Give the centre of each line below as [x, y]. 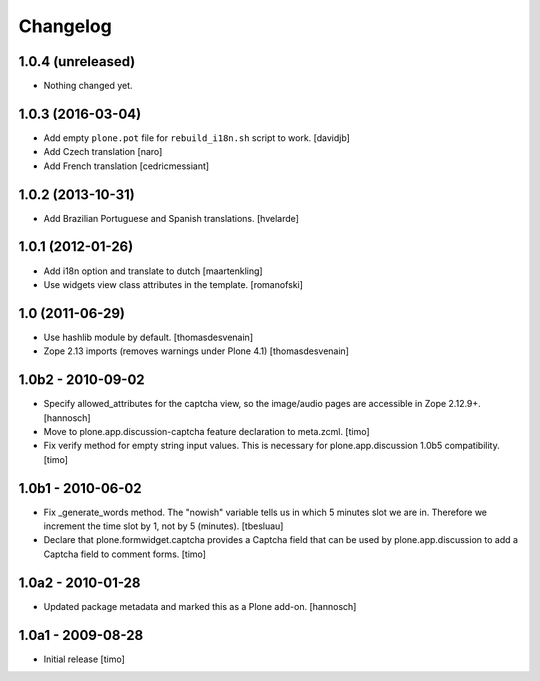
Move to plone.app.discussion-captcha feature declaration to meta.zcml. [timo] [206, 431]
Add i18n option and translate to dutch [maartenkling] [153, 271]
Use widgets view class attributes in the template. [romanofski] [173, 284]
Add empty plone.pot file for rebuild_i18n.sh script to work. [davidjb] [196, 137]
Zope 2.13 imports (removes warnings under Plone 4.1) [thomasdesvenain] [196, 351]
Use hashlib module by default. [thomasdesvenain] [148, 337]
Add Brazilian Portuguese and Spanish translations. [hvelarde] [171, 218]
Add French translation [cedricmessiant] [126, 166]
